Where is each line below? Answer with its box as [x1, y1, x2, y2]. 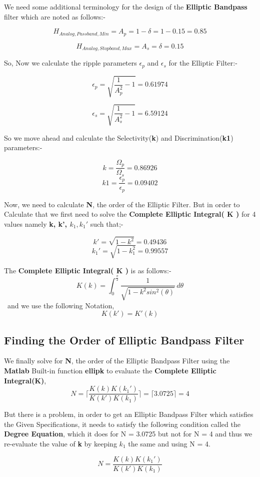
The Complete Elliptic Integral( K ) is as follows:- [4, 265, 171, 275]
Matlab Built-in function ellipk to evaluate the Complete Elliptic [4, 365, 216, 375]
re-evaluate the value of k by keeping [4, 438, 117, 448]
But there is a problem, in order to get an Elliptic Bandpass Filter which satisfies [4, 409, 253, 419]
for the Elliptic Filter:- [168, 58, 237, 68]
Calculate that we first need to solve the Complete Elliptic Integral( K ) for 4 [4, 209, 256, 219]
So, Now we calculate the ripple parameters [4, 58, 137, 68]
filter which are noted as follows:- [4, 11, 105, 22]
